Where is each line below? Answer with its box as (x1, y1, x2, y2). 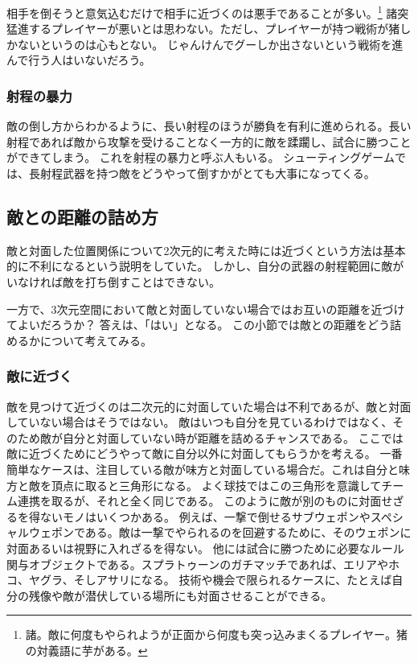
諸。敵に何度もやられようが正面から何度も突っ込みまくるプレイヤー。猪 (25, 626, 408, 643)
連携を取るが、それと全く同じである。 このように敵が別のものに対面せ (17, 492, 393, 509)
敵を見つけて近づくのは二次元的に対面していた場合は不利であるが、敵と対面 (6, 397, 412, 414)
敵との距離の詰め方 (6, 204, 158, 229)
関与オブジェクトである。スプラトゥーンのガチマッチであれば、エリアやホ (6, 555, 400, 572)
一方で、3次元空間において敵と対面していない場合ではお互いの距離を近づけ (6, 300, 405, 317)
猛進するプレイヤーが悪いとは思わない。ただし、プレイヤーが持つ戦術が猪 (6, 20, 400, 37)
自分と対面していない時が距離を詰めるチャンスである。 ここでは (62, 429, 404, 446)
